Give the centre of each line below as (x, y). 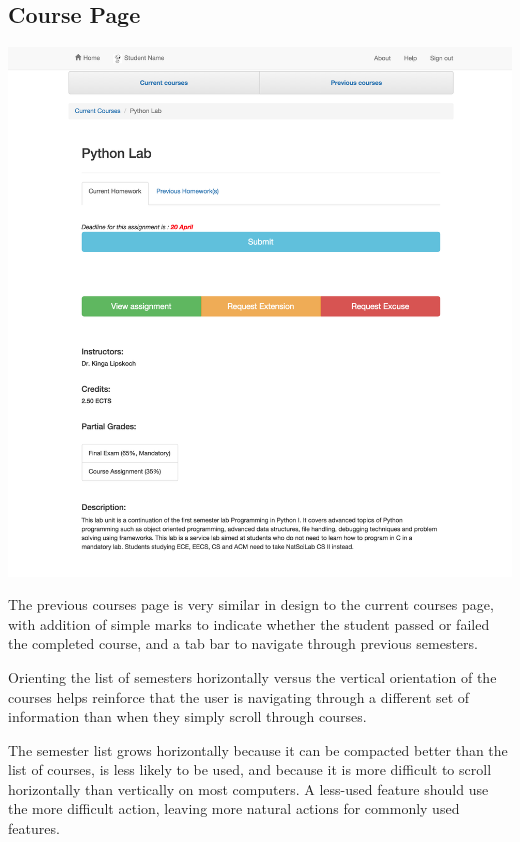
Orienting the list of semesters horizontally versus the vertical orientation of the (252, 676)
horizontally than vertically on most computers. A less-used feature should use (248, 788)
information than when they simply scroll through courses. (187, 716)
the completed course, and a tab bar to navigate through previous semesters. (243, 643)
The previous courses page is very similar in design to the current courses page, (251, 604)
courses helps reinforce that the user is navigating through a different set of (239, 696)
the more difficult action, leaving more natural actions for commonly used (234, 808)
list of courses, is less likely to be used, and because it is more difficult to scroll (250, 769)
